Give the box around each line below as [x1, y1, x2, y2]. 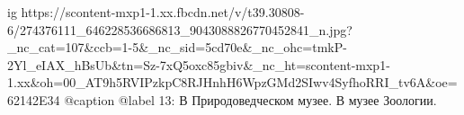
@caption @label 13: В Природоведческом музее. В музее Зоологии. [64, 90, 437, 109]
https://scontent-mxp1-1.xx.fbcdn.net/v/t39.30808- [21, 3, 305, 21]
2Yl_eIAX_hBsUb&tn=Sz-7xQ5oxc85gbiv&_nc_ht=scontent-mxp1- [7, 55, 390, 74]
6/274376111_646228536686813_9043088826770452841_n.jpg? [7, 20, 352, 39]
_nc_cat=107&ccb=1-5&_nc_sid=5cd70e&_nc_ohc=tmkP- [7, 38, 347, 57]
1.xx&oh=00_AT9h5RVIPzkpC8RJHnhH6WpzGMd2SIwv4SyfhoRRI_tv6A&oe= [7, 73, 458, 92]
